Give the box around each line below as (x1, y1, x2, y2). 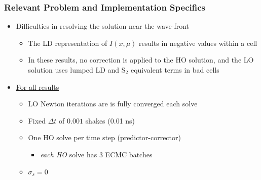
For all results (16, 81, 59, 92)
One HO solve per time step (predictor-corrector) (28, 132, 181, 143)
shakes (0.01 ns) (85, 115, 135, 126)
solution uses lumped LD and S (28, 65, 126, 75)
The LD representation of (28, 37, 107, 48)
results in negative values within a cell (138, 37, 257, 48)
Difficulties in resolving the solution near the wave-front (16, 21, 190, 31)
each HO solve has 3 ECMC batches (40, 149, 153, 159)
